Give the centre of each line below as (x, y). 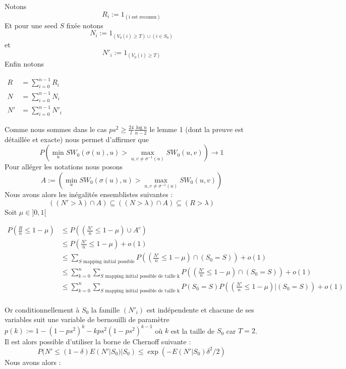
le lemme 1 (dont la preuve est (196, 129)
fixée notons (85, 25)
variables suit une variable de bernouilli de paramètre (87, 319)
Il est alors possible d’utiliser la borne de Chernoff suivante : (98, 342)
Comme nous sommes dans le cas (56, 129)
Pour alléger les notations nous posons (64, 167)
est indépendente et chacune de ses (200, 309)
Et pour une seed (31, 25)
